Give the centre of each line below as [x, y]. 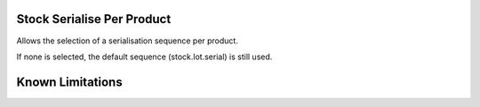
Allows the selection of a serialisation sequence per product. [128, 41]
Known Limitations [70, 82]
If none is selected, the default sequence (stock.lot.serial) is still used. [144, 57]
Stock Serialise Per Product [94, 19]
